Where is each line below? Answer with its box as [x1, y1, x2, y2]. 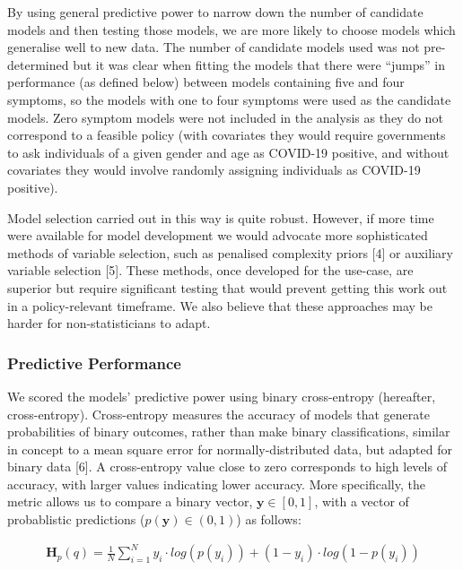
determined [7, 55, 69, 73]
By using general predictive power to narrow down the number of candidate [7, 3, 424, 21]
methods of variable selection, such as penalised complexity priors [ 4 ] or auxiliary [7, 243, 453, 262]
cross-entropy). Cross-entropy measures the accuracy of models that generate [7, 404, 430, 423]
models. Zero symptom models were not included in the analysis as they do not [7, 108, 443, 126]
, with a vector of [314, 492, 409, 511]
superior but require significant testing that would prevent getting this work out [7, 278, 448, 297]
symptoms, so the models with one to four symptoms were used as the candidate [7, 90, 451, 108]
